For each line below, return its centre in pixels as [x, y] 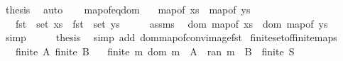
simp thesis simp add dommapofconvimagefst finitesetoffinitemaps [171, 37]
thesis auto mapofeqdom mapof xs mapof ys [128, 9]
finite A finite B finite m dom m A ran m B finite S [155, 51]
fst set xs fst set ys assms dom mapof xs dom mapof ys [171, 23]
